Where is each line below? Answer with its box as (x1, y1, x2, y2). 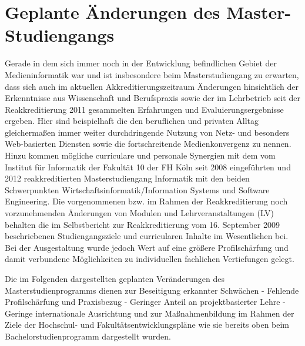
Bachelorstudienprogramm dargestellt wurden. (5, 330, 171, 342)
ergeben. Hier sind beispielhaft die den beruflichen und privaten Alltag (5, 115, 259, 127)
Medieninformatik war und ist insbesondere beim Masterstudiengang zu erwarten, (5, 68, 299, 80)
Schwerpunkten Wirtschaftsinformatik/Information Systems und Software (5, 183, 270, 196)
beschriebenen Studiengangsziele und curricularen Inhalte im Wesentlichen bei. (5, 230, 289, 242)
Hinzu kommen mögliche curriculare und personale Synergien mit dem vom (5, 149, 276, 162)
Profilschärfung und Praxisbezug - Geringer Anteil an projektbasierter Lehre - (5, 295, 286, 308)
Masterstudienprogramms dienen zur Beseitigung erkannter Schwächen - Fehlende (5, 284, 299, 296)
